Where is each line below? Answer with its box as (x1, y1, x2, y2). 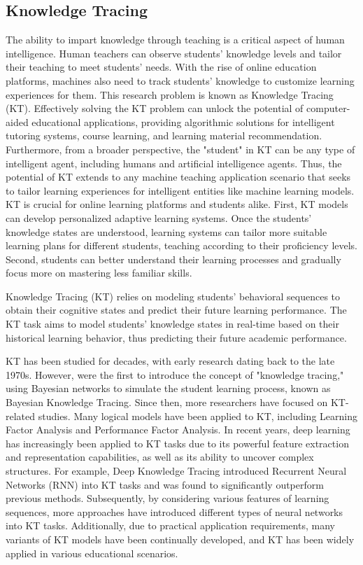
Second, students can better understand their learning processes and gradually (6, 251, 341, 266)
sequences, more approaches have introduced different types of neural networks (6, 504, 343, 519)
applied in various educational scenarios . (6, 545, 178, 560)
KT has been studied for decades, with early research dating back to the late (6, 354, 335, 368)
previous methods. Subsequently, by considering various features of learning (6, 491, 329, 505)
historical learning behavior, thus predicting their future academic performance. (6, 330, 347, 344)
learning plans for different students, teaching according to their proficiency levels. (6, 238, 358, 253)
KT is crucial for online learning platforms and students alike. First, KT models (6, 197, 348, 211)
